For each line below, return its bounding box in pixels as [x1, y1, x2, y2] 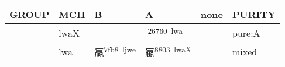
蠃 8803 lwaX [145, 44, 191, 59]
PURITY [232, 8, 276, 21]
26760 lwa [147, 25, 183, 36]
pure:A [232, 26, 260, 40]
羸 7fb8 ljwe [94, 44, 136, 59]
